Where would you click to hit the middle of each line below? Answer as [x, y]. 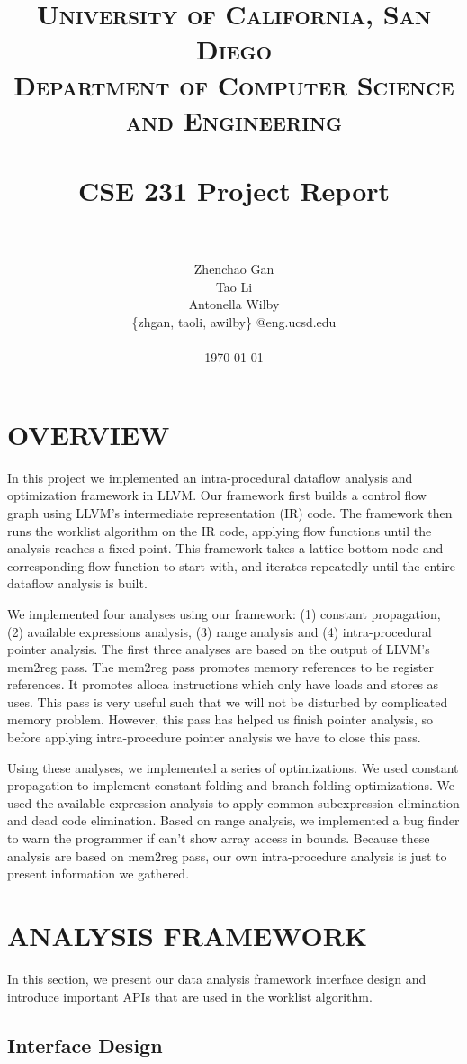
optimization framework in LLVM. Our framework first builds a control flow [217, 495]
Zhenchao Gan [234, 269]
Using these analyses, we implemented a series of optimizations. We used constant [233, 767]
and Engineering [233, 119]
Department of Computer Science [234, 84]
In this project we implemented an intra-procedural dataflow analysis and [210, 477]
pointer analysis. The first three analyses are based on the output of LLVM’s [219, 649]
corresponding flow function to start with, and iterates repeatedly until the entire [231, 565]
